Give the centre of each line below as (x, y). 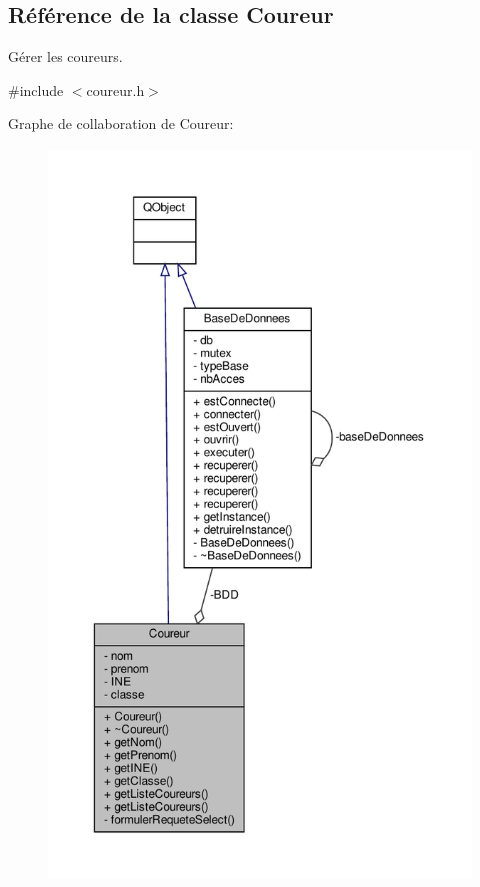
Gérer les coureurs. (65, 56)
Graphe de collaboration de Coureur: (121, 123)
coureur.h (115, 89)
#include (36, 89)
